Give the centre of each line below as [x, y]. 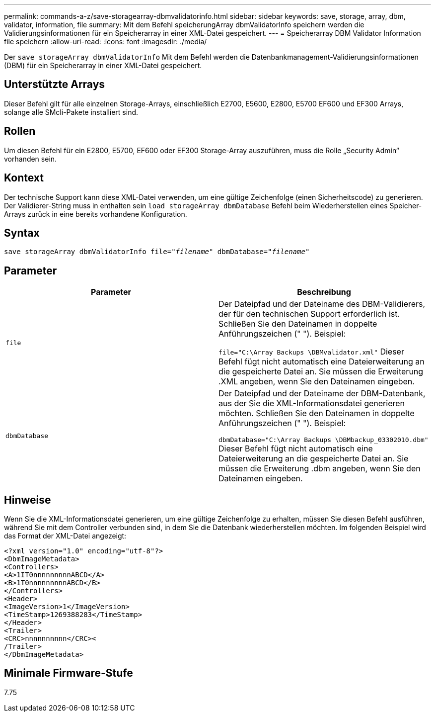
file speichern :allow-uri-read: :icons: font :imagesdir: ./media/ [106, 42]
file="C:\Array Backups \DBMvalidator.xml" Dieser [311, 352]
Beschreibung [324, 292]
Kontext [24, 178]
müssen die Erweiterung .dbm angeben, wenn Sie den [320, 469]
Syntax [22, 233]
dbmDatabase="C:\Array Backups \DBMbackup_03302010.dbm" [324, 440]
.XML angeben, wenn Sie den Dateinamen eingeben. [317, 382]
